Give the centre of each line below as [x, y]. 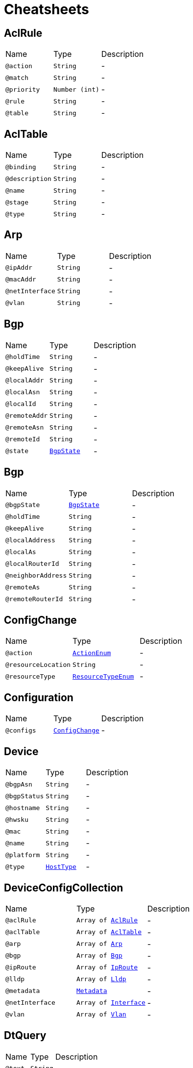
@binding [21, 167]
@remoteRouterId [34, 599]
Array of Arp [99, 944]
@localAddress [30, 540]
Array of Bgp [99, 956]
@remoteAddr [27, 416]
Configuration [39, 697]
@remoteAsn [25, 428]
